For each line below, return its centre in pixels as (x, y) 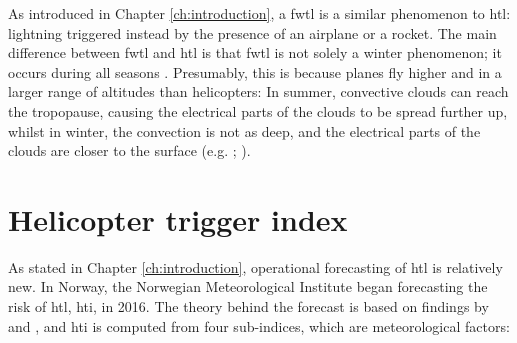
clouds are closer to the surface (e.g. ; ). (129, 150)
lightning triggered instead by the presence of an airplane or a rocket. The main (252, 32)
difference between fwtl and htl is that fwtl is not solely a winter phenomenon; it (255, 52)
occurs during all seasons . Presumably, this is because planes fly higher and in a (255, 71)
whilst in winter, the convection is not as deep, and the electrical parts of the (244, 130)
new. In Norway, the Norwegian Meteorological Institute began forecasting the (248, 286)
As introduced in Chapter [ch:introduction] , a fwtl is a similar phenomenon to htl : (259, 13)
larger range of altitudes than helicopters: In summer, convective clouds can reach (258, 91)
